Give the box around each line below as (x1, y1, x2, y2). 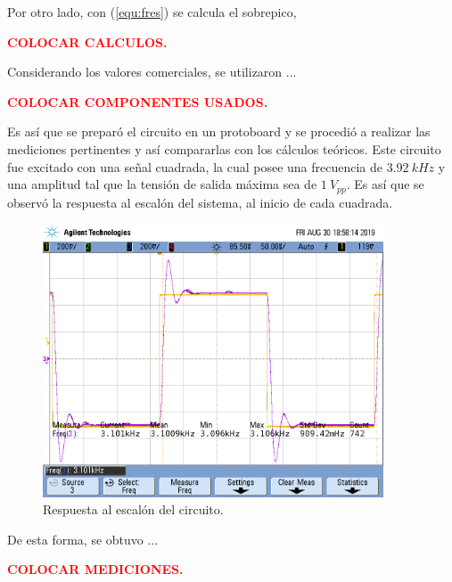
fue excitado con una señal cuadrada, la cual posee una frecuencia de (7, 157, 383, 176)
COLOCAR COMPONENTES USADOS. (7, 92, 268, 111)
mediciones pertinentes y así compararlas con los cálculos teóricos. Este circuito (7, 139, 441, 158)
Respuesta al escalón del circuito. (43, 500, 224, 519)
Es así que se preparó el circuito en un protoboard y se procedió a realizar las (7, 122, 431, 141)
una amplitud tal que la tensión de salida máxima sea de (7, 175, 317, 193)
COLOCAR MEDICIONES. (7, 560, 184, 578)
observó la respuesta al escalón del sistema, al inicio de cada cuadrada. (7, 193, 393, 211)
